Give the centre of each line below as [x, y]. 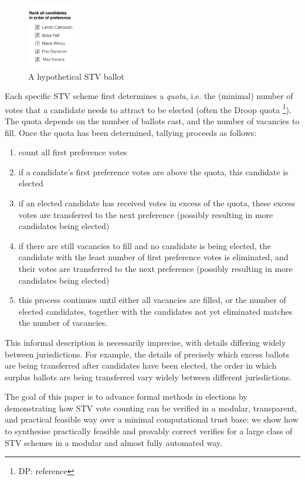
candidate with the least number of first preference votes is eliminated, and [153, 257]
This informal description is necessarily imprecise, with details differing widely [145, 342]
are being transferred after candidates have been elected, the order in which [141, 365]
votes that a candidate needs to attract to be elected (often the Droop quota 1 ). [148, 108]
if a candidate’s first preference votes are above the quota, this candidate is [153, 171]
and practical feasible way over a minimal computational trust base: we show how [152, 419]
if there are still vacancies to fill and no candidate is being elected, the [145, 245]
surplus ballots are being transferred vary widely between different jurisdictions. [148, 377]
